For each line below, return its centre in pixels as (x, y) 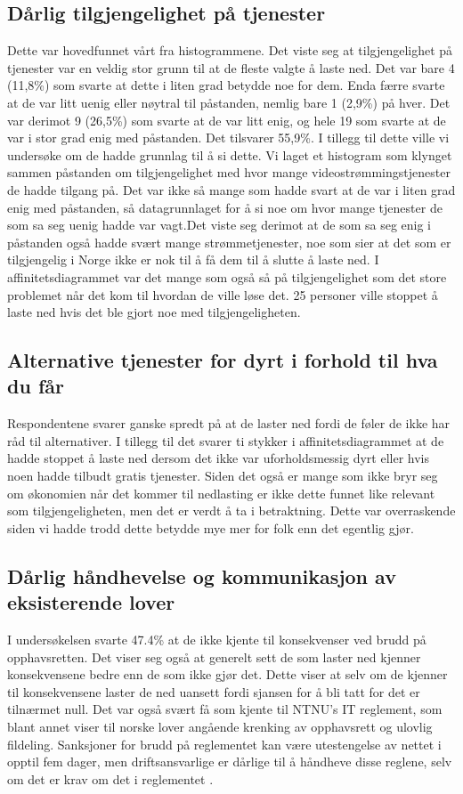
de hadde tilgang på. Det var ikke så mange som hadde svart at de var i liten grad (231, 189)
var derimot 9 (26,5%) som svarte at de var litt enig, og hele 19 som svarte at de (227, 120)
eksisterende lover (91, 602)
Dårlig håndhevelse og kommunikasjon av (202, 575)
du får (36, 386)
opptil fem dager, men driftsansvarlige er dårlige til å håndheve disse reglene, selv (230, 762)
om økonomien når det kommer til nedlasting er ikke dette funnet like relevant (221, 493)
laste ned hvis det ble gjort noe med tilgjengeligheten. (154, 312)
